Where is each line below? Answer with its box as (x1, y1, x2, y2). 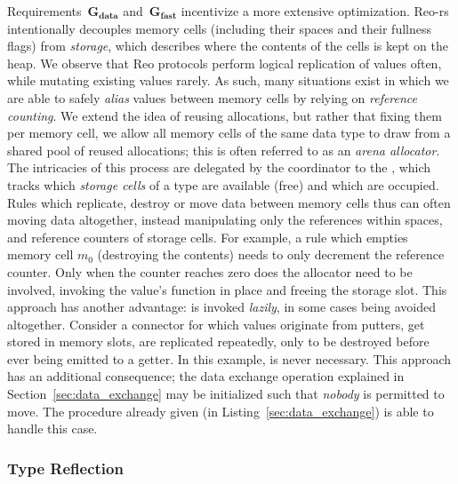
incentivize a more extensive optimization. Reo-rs (181, 2, 449, 20)
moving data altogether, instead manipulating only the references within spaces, (7, 210, 443, 229)
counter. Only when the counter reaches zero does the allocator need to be (7, 262, 413, 281)
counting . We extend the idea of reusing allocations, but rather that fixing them (7, 106, 442, 124)
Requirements (7, 2, 82, 20)
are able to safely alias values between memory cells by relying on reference (7, 88, 418, 107)
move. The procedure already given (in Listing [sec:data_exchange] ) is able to (7, 401, 434, 420)
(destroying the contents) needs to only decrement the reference (97, 245, 445, 264)
